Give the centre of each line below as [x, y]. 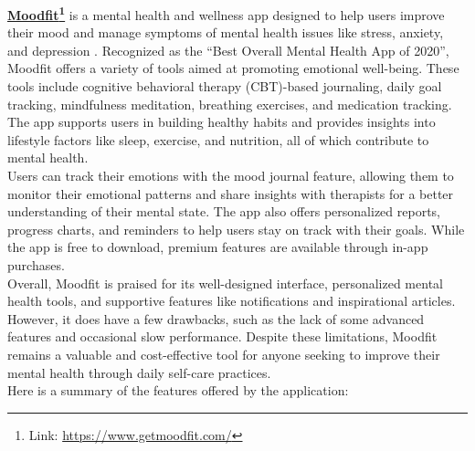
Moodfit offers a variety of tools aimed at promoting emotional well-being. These [233, 68]
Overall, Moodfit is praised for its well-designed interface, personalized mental [225, 283]
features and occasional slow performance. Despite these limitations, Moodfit [222, 336]
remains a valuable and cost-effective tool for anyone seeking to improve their [224, 354]
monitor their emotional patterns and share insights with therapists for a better [231, 193]
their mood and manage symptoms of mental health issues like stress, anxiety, [226, 32]
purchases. [36, 264]
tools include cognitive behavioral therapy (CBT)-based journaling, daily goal [225, 86]
